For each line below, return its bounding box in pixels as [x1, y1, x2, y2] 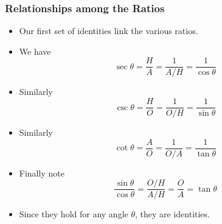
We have [19, 44, 51, 57]
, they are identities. [134, 208, 210, 220]
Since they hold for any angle [19, 208, 128, 220]
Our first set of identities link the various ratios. [19, 24, 198, 37]
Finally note [19, 166, 64, 179]
